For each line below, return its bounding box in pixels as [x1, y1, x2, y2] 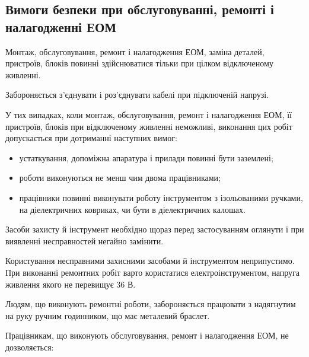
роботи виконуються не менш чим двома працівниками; [19, 171, 221, 184]
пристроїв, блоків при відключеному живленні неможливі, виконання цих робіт [5, 120, 292, 132]
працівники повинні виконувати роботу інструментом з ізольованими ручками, [19, 191, 303, 203]
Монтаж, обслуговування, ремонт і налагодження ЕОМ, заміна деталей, [5, 45, 265, 58]
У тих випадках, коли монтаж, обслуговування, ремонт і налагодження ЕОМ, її [5, 108, 292, 120]
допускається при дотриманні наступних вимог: [5, 132, 177, 144]
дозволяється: [5, 340, 54, 353]
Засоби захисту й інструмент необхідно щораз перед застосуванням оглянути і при [5, 223, 304, 235]
